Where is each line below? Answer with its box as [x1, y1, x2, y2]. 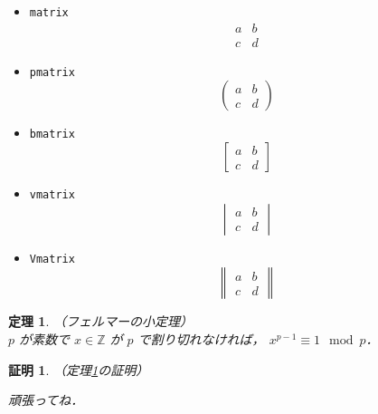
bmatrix [29, 128, 75, 141]
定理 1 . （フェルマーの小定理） [8, 312, 193, 331]
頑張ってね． [8, 390, 84, 409]
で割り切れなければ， [137, 329, 265, 348]
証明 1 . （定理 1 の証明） [8, 360, 149, 379]
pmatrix [29, 65, 75, 79]
